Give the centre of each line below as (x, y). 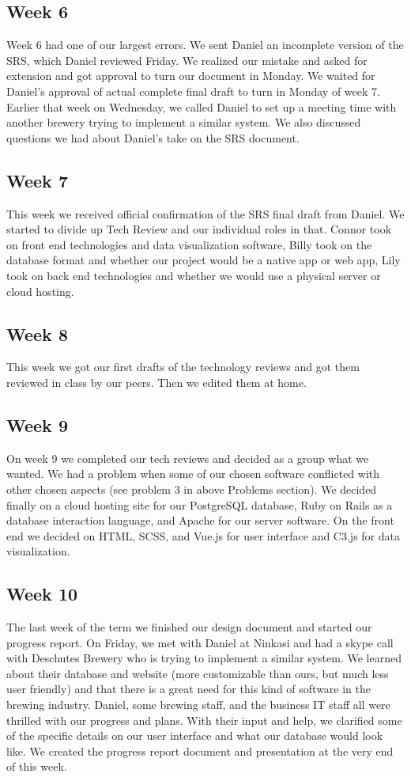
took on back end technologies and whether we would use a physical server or (194, 275)
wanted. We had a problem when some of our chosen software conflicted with (193, 474)
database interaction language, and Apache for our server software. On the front (200, 520)
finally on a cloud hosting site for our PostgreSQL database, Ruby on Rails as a (200, 504)
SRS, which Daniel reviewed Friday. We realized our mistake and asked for (187, 60)
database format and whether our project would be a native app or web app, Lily (204, 260)
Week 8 (37, 334)
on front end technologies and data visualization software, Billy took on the (189, 244)
